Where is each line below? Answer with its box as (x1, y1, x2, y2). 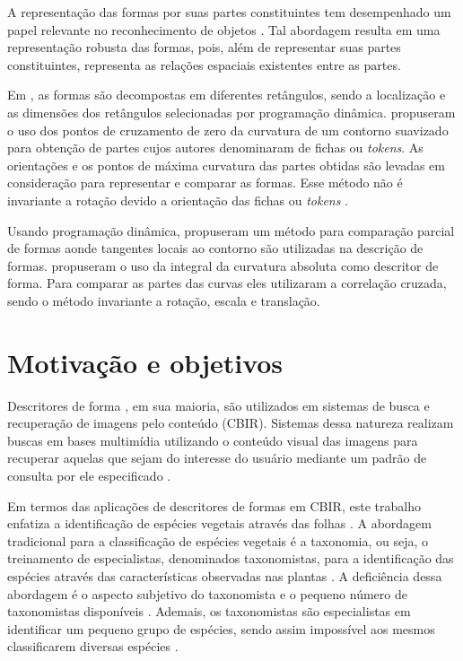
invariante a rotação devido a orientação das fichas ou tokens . (7, 190, 349, 209)
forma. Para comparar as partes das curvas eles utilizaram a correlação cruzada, (7, 274, 447, 292)
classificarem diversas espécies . (7, 637, 179, 656)
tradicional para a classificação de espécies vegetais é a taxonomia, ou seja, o (7, 531, 429, 550)
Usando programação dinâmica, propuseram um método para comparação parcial (7, 221, 455, 239)
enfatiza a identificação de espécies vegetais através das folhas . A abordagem (7, 514, 432, 533)
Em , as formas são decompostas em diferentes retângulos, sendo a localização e (7, 85, 446, 104)
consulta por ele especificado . (7, 466, 171, 484)
